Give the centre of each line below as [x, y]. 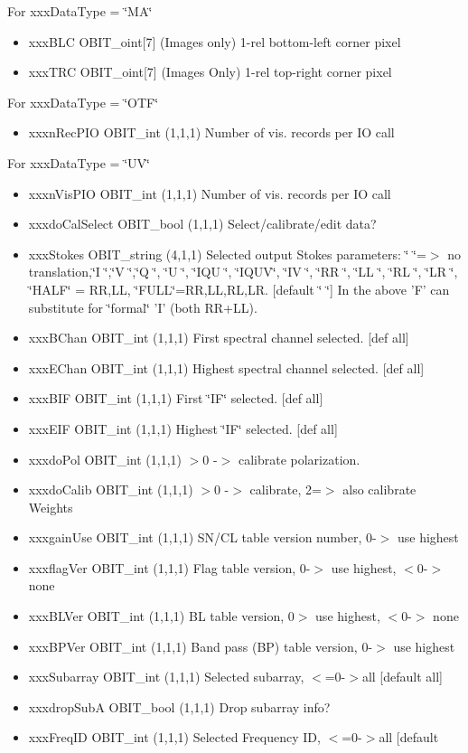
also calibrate [379, 489]
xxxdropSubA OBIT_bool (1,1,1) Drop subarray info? [179, 706]
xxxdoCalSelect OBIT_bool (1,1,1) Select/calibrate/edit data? [202, 224]
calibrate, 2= [285, 489]
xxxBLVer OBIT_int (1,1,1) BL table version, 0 [161, 616]
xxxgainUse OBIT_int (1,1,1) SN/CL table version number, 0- [202, 537]
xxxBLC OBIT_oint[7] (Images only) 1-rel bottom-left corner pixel [215, 41]
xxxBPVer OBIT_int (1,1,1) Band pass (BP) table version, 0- [201, 646]
